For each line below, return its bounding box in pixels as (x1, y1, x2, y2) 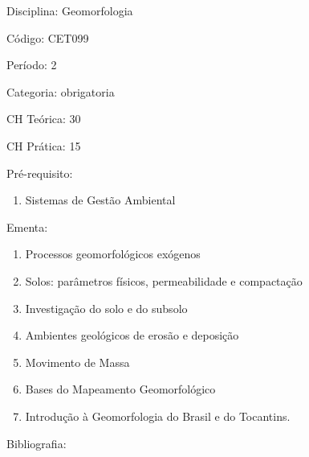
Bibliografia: (6, 434, 67, 451)
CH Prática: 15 (6, 137, 81, 154)
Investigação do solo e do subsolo (25, 299, 188, 316)
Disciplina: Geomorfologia (6, 2, 133, 19)
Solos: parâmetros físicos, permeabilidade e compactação (25, 272, 303, 289)
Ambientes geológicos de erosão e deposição (25, 327, 239, 344)
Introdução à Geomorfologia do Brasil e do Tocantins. (25, 407, 291, 424)
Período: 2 (6, 56, 57, 73)
